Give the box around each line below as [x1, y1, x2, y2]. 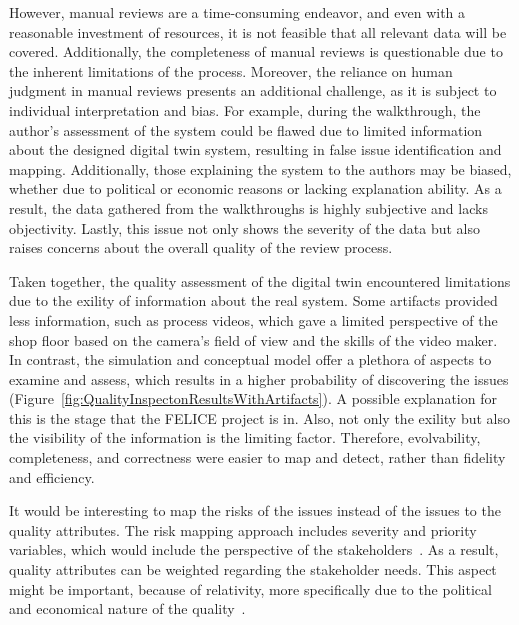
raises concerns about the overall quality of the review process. [9, 237, 393, 258]
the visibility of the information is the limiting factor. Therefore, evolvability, [9, 427, 481, 448]
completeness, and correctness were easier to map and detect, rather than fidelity [9, 447, 506, 468]
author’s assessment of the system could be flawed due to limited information [9, 119, 483, 140]
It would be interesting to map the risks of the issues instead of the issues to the [9, 500, 501, 521]
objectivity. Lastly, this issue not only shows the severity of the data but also [9, 217, 481, 238]
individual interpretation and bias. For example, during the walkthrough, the [9, 99, 481, 120]
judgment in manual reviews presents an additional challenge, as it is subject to [9, 80, 497, 101]
